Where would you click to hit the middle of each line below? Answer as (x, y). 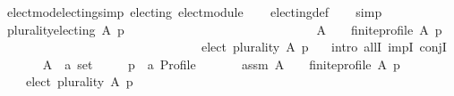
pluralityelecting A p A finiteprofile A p (224, 29)
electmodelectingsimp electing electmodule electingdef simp (194, 12)
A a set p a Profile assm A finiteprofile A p (221, 64)
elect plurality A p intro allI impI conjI (324, 47)
